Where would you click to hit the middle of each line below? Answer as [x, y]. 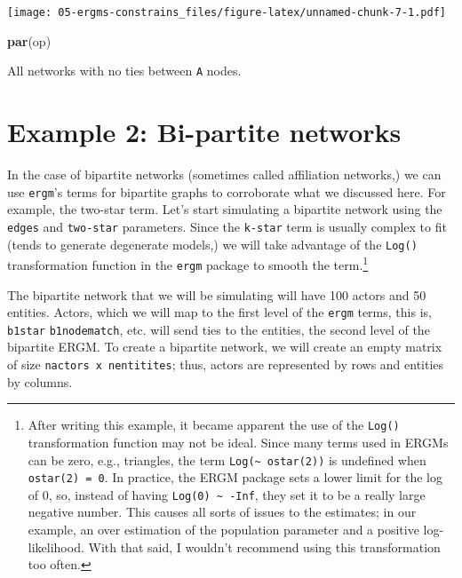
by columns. [40, 381]
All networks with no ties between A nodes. [124, 71]
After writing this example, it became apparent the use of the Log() [214, 425]
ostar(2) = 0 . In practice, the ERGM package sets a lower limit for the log [235, 477]
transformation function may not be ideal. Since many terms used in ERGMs [238, 442]
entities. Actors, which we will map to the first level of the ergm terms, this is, [219, 312]
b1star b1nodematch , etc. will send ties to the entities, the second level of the [219, 329]
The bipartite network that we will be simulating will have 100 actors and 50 [217, 294]
